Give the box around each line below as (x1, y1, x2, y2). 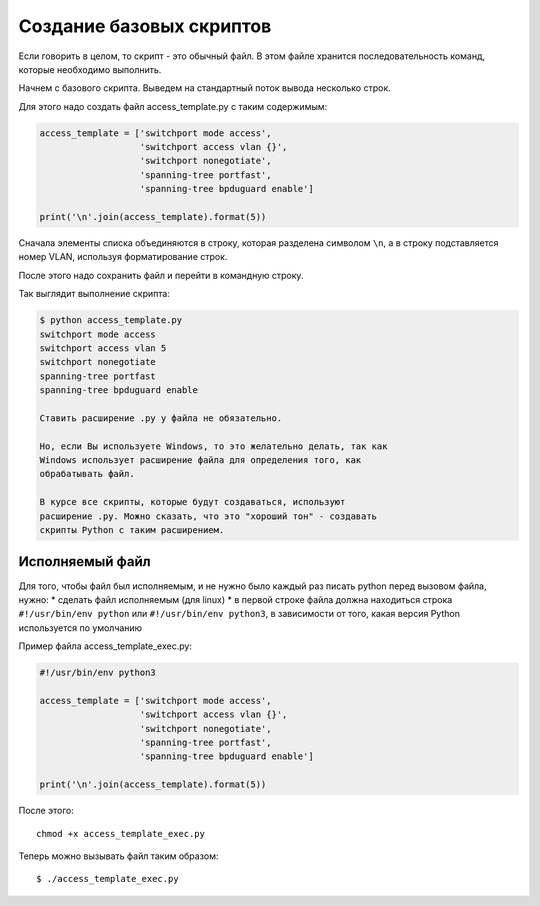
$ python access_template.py (39, 315, 183, 326)
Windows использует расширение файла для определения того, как (39, 455, 362, 466)
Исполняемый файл (18, 553, 151, 570)
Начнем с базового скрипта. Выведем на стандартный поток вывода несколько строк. (18, 82, 392, 94)
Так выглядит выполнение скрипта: (18, 288, 170, 300)
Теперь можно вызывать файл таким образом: (18, 850, 219, 862)
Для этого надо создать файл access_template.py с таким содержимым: (18, 100, 328, 112)
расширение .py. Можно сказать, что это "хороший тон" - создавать (39, 510, 378, 522)
